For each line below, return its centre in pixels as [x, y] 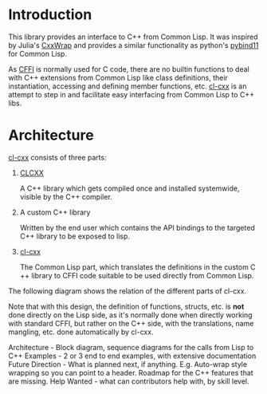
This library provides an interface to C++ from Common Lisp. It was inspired [133, 37]
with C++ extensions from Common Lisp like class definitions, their [118, 77]
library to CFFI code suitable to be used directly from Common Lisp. [143, 275]
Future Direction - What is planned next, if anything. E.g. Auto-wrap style [128, 364]
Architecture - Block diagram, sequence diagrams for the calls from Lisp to [131, 347]
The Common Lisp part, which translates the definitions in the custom [134, 267]
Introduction [50, 15]
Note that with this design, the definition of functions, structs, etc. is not [126, 306]
